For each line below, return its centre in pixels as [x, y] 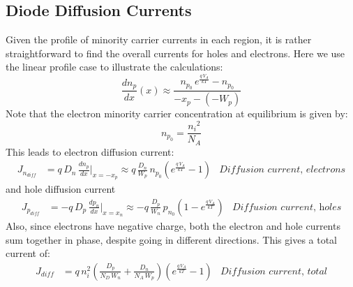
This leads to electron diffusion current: [90, 151]
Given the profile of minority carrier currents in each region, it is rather [159, 39]
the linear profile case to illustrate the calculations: [114, 67]
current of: [28, 253]
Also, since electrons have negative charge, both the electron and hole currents [173, 226]
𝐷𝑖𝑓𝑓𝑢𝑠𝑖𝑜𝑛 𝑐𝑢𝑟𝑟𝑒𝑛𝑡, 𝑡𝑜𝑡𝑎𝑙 [273, 271]
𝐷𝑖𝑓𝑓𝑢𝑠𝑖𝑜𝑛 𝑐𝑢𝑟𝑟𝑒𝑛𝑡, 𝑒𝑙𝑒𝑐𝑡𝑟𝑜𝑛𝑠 [283, 170]
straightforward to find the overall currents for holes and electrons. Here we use [175, 53]
